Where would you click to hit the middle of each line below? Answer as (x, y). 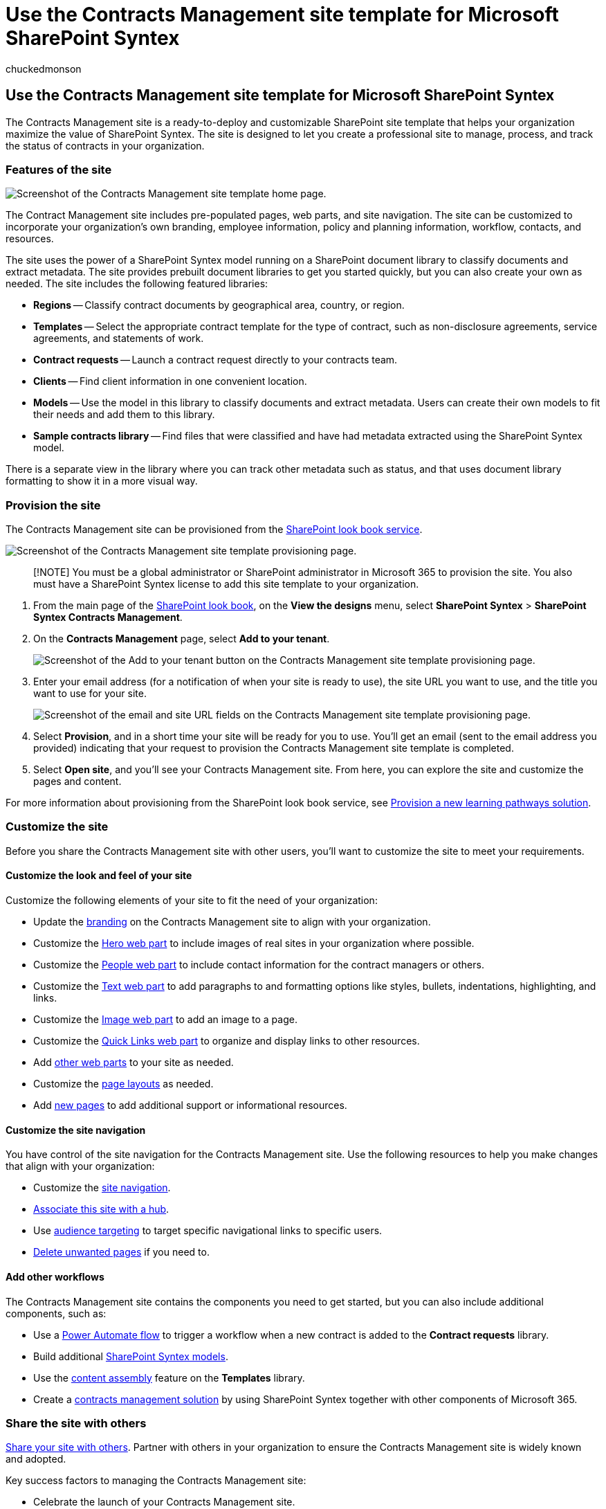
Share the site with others (76, 1423)
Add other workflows (55, 1276)
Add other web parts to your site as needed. (134, 1063)
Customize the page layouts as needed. (123, 1084)
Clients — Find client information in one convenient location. (170, 381)
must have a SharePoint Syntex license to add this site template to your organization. (226, 584)
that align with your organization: (80, 1166)
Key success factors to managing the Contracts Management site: (156, 1481)
